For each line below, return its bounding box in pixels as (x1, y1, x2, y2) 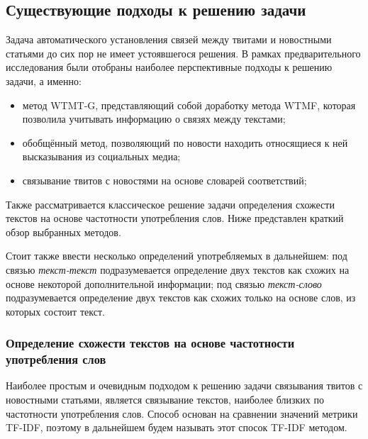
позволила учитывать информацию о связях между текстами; (22, 111, 286, 126)
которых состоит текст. (6, 304, 105, 318)
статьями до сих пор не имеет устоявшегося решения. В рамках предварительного (6, 45, 361, 60)
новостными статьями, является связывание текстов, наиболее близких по (6, 392, 324, 407)
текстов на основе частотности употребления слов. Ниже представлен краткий (6, 211, 344, 226)
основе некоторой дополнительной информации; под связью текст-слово (6, 276, 322, 291)
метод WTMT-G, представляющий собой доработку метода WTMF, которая (22, 97, 356, 112)
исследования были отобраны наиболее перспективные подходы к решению (6, 60, 333, 74)
